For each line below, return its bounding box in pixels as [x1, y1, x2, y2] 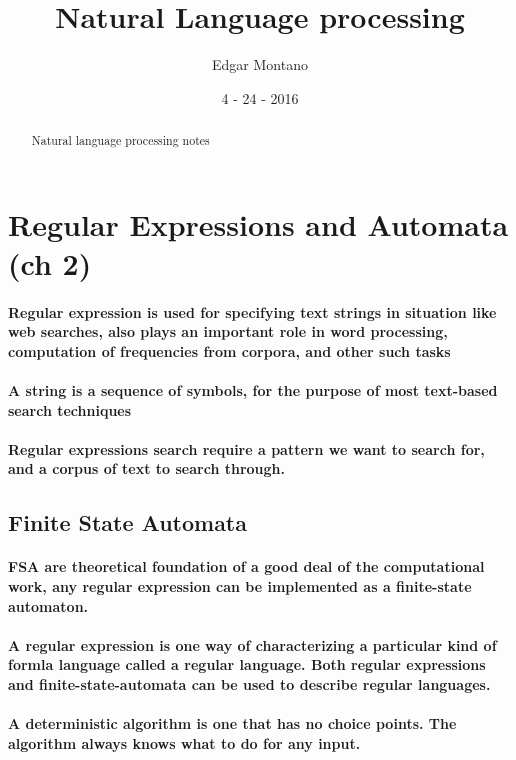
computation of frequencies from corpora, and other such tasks [8, 340, 451, 361]
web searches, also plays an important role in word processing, [8, 321, 448, 342]
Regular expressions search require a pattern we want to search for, [8, 438, 485, 459]
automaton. [8, 595, 89, 616]
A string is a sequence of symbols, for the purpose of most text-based [8, 380, 498, 401]
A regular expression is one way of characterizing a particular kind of [8, 634, 497, 655]
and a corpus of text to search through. [8, 458, 285, 479]
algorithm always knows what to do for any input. [8, 732, 361, 753]
